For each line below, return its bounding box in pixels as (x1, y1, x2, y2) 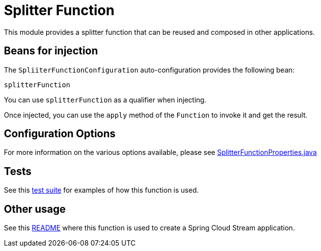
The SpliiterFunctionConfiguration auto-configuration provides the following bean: (4, 65, 294, 74)
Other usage (4, 202, 66, 215)
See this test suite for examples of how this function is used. (4, 186, 199, 195)
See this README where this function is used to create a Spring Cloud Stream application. (4, 224, 295, 232)
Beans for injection (4, 45, 98, 57)
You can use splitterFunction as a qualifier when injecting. (4, 95, 207, 104)
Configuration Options (4, 127, 116, 140)
